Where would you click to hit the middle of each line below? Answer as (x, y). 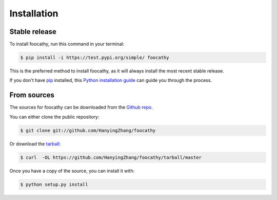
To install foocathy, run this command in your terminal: (67, 44)
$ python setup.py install (54, 184)
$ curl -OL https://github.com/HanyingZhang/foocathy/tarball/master (111, 157)
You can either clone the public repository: (54, 117)
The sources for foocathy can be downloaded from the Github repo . (81, 107)
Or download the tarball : (35, 143)
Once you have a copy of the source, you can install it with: (72, 171)
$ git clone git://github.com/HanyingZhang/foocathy (88, 130)
